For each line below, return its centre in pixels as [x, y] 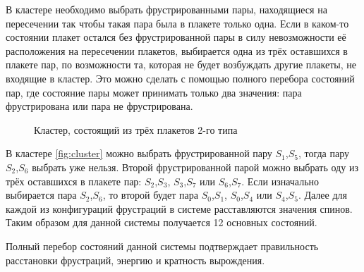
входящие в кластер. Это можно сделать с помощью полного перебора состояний [180, 78]
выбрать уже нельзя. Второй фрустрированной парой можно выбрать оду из [195, 167]
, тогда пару [323, 153]
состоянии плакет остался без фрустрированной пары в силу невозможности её [176, 37]
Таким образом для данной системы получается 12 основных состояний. [162, 222]
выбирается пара [41, 195]
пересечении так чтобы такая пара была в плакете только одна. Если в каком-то [177, 23]
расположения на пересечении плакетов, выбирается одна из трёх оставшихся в [177, 50]
